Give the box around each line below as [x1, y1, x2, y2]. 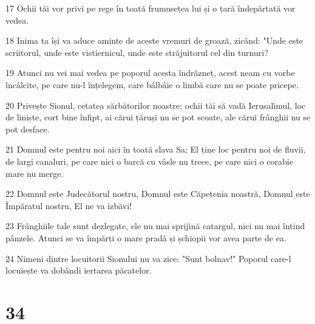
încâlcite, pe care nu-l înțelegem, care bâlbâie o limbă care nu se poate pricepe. [5, 78, 299, 91]
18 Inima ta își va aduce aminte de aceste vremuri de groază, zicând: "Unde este [5, 34, 303, 47]
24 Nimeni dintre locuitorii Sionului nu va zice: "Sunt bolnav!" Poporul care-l [5, 252, 291, 264]
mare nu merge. [5, 167, 64, 179]
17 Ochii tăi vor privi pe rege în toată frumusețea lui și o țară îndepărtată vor [5, 2, 296, 14]
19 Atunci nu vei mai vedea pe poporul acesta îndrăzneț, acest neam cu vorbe [5, 66, 295, 79]
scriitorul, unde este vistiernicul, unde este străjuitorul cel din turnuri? [5, 46, 268, 58]
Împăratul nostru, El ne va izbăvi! [5, 199, 132, 212]
